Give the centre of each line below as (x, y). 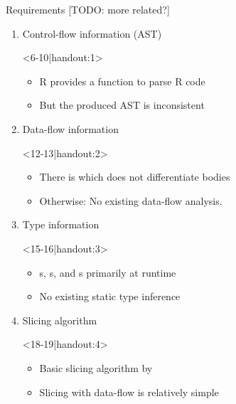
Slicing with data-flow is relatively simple (129, 392)
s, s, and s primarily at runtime (108, 272)
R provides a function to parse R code (122, 81)
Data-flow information (70, 128)
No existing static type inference (110, 296)
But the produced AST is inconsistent (122, 105)
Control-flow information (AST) (92, 33)
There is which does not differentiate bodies (135, 177)
